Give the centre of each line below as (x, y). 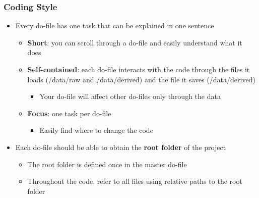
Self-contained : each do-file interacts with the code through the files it (139, 69)
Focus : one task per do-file (69, 113)
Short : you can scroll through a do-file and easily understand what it (135, 42)
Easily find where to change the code (96, 130)
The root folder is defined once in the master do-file (107, 164)
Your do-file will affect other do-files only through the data (130, 96)
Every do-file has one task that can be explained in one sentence (115, 26)
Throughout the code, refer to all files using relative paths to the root (135, 181)
